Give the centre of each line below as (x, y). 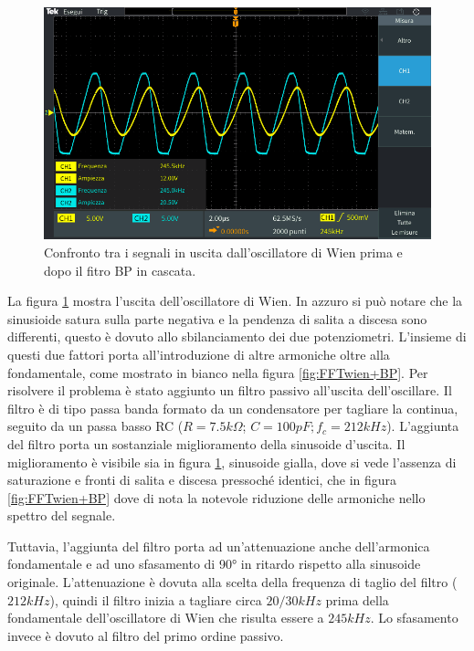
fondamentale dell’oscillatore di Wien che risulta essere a (166, 618)
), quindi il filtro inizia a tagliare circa (156, 599)
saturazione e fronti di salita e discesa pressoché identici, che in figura (202, 480)
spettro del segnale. (62, 515)
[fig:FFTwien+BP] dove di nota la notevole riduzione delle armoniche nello (216, 497)
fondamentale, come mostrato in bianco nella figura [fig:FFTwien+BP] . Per (218, 372)
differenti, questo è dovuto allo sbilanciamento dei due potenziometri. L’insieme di (237, 336)
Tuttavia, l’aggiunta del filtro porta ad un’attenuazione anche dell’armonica (219, 546)
